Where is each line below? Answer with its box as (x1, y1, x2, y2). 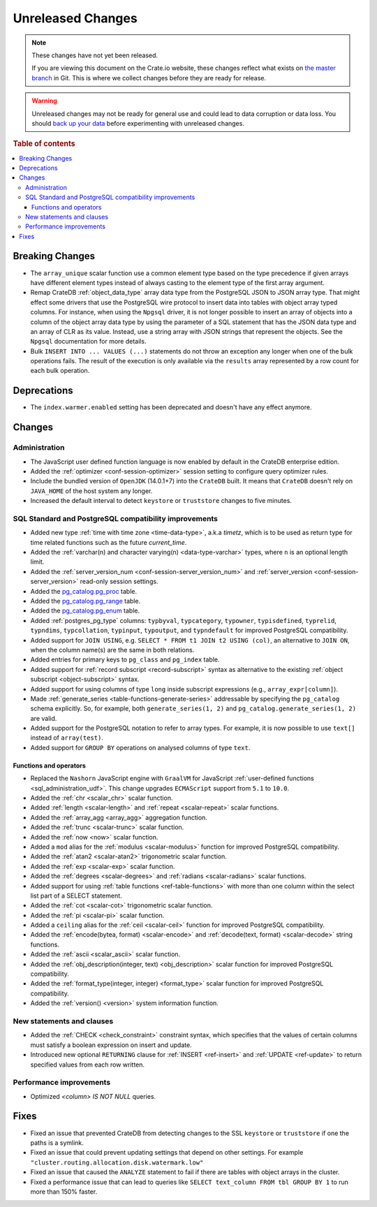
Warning (31, 96, 57, 105)
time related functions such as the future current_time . (30, 538, 187, 546)
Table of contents (13, 139, 76, 149)
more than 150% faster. (30, 1187, 98, 1196)
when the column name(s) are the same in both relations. (30, 645, 195, 654)
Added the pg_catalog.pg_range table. (30, 597, 141, 605)
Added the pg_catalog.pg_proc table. (30, 587, 138, 595)
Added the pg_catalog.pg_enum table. (30, 606, 140, 615)
